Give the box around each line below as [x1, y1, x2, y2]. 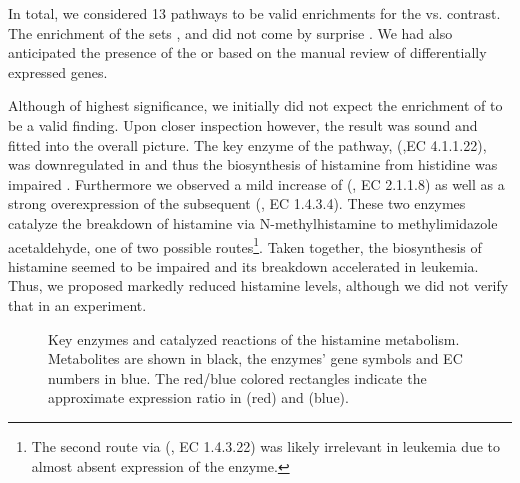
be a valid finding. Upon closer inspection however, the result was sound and [8, 114, 478, 135]
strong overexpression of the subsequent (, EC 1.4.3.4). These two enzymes [8, 193, 466, 214]
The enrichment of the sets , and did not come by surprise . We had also [8, 22, 453, 43]
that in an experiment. [8, 294, 147, 315]
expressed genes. [8, 61, 108, 82]
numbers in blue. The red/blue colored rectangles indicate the [48, 367, 427, 388]
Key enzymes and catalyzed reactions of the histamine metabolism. [48, 328, 460, 349]
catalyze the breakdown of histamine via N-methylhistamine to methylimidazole [8, 212, 498, 233]
